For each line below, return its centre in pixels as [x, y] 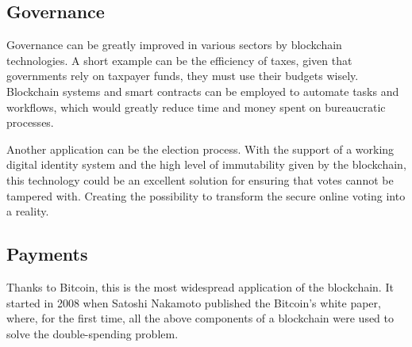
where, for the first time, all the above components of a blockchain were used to [200, 318]
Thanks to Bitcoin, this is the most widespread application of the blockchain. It [200, 286]
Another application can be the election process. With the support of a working [200, 149]
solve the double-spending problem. [92, 333]
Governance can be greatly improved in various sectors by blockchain [174, 45]
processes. [30, 122]
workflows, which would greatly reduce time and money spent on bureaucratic [196, 107]
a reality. [28, 211]
